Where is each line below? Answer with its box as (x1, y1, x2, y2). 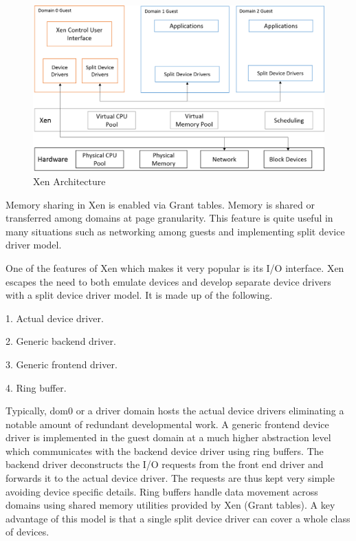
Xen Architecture (33, 173, 106, 188)
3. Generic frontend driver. (5, 357, 118, 371)
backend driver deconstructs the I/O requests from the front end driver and (5, 457, 324, 471)
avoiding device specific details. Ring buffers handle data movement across (5, 484, 318, 498)
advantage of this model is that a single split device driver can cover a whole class (5, 511, 351, 525)
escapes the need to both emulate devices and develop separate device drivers (5, 274, 331, 288)
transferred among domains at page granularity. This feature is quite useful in (5, 211, 333, 225)
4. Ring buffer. (5, 380, 67, 394)
